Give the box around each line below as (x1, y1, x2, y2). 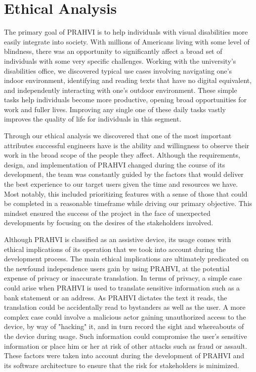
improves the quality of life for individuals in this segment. (4, 114, 181, 124)
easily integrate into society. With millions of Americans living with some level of (4, 36, 250, 46)
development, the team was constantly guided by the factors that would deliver (4, 169, 244, 179)
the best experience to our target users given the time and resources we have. (4, 179, 238, 189)
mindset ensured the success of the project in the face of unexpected (4, 207, 211, 218)
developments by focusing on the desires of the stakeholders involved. (4, 217, 213, 228)
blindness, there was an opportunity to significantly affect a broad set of (4, 46, 222, 56)
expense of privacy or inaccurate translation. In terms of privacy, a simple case (4, 273, 242, 283)
